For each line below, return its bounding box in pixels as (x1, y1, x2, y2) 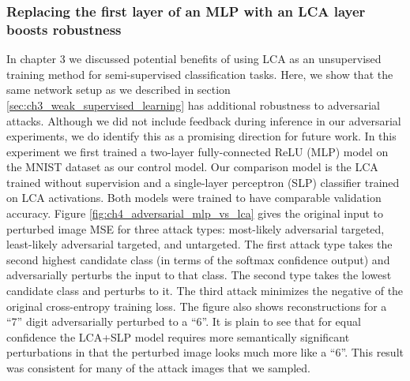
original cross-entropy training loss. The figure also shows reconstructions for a (6, 297, 387, 314)
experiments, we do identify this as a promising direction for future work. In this (6, 128, 397, 144)
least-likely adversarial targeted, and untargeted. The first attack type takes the (6, 236, 393, 252)
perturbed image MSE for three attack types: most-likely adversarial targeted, (6, 220, 385, 237)
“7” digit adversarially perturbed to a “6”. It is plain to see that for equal (6, 313, 361, 330)
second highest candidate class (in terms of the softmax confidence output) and (6, 251, 390, 267)
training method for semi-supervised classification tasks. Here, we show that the (6, 65, 393, 82)
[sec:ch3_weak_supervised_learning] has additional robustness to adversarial (6, 96, 380, 113)
